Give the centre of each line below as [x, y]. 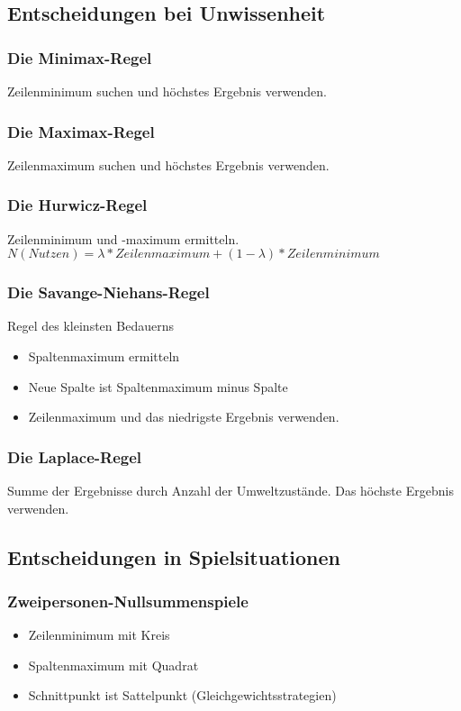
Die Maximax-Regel [81, 131]
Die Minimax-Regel [80, 57]
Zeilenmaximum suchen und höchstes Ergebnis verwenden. [168, 164]
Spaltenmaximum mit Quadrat [113, 665]
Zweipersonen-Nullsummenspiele [128, 601]
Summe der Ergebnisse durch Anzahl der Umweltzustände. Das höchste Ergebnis [230, 491]
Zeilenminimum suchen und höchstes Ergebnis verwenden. [167, 91]
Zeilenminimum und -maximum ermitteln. [123, 238]
